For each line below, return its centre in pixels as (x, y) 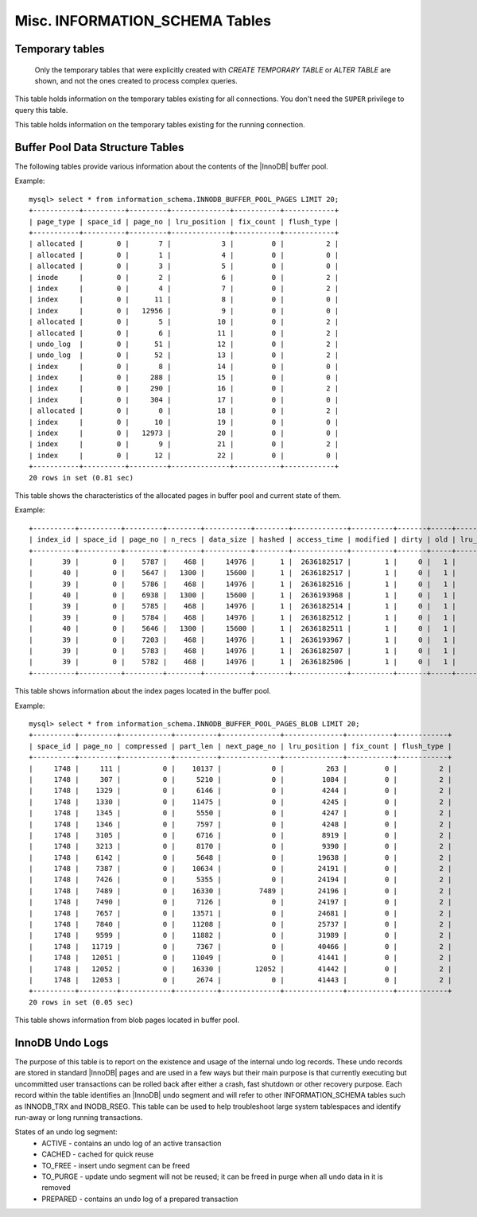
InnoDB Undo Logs (62, 1042)
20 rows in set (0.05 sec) (81, 1002)
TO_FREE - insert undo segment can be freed (116, 1165)
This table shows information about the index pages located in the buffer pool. (143, 691)
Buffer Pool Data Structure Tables (99, 147)
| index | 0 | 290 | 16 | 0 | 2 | (184, 389)
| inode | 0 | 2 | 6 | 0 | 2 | (184, 277)
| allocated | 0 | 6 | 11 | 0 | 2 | (184, 333)
